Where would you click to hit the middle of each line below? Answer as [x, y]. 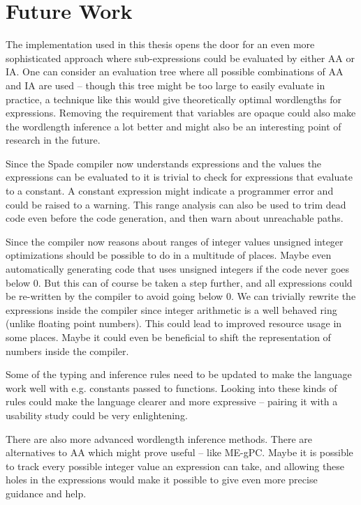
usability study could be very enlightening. [97, 415]
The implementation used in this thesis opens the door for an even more [160, 44]
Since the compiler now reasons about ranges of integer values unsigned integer [175, 241]
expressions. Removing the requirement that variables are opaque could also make [181, 113]
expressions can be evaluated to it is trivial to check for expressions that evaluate [179, 177]
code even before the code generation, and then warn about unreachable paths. [175, 218]
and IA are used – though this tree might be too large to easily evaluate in [165, 85]
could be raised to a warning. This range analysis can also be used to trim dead [176, 204]
